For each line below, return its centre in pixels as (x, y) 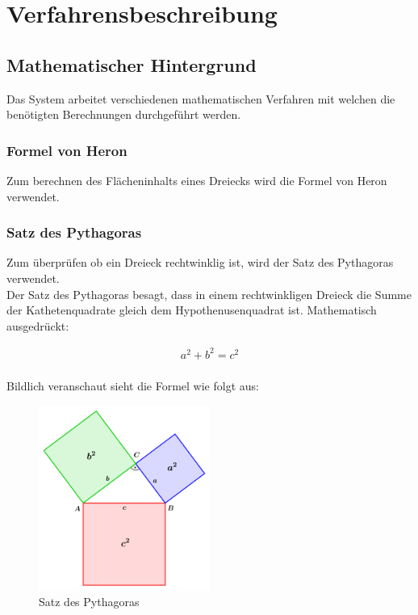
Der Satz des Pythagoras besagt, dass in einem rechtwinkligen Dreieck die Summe (209, 294)
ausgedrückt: (38, 325)
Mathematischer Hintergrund (132, 64)
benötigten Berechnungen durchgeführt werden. (124, 114)
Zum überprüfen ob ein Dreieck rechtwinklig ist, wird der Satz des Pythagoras (200, 262)
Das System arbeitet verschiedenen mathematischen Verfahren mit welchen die (201, 98)
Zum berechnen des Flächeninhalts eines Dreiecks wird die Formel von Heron (197, 180)
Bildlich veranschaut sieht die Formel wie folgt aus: (133, 385)
